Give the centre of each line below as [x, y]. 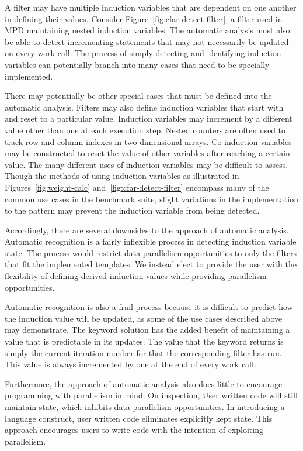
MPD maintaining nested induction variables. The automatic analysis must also [147, 30]
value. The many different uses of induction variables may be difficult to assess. [147, 164]
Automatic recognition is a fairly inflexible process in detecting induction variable [151, 241]
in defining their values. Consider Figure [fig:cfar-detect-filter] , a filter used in [144, 18]
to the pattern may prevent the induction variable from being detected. [132, 210]
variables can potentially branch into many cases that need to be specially [137, 64]
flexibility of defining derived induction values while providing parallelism [136, 276]
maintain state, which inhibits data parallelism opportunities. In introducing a [145, 407]
